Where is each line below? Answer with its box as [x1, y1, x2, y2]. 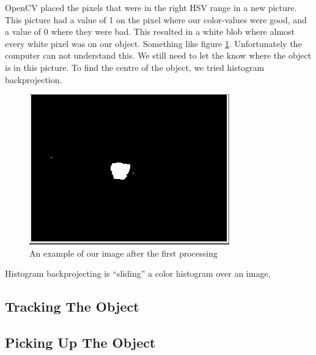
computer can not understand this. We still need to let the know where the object [5, 49, 312, 62]
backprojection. [5, 73, 62, 86]
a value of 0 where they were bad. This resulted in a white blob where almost [5, 25, 295, 38]
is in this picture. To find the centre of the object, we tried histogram [5, 60, 265, 73]
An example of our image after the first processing [29, 246, 218, 259]
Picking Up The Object [5, 333, 156, 352]
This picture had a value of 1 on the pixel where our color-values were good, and [5, 13, 307, 26]
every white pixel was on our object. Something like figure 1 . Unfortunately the [5, 37, 302, 49]
